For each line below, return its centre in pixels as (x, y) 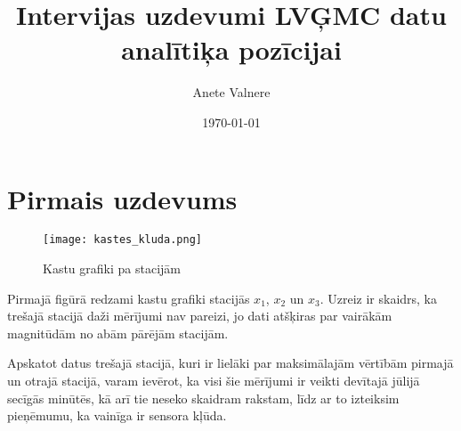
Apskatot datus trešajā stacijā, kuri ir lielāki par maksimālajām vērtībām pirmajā (230, 363)
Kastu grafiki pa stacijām (112, 268)
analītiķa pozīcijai (231, 49)
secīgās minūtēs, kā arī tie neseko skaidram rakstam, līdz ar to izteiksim (203, 398)
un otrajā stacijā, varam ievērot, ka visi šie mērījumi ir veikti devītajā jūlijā (214, 381)
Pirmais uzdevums (122, 198)
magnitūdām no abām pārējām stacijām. (118, 333)
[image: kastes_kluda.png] (122, 240)
